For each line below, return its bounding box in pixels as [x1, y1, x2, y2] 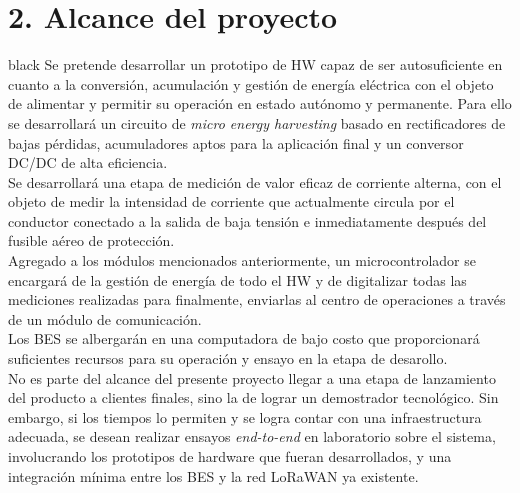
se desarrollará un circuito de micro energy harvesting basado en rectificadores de [8, 112, 506, 133]
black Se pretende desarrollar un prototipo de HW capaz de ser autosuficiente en [8, 54, 503, 75]
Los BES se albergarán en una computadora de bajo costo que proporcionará [8, 328, 480, 349]
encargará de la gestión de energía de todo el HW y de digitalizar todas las [8, 269, 467, 290]
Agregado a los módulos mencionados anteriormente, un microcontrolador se [8, 250, 476, 271]
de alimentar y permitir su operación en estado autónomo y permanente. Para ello [8, 93, 512, 114]
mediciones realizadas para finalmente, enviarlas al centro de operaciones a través [8, 289, 506, 310]
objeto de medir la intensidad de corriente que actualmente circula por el [8, 191, 455, 212]
